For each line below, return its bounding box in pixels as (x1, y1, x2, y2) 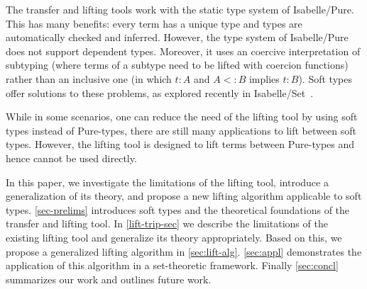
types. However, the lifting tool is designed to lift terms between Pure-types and (6, 137, 355, 152)
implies (248, 71, 280, 86)
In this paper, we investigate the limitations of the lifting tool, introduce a (6, 174, 329, 189)
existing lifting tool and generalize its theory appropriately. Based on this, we (6, 229, 342, 244)
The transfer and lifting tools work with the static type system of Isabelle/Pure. (6, 2, 354, 16)
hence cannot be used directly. (6, 150, 137, 165)
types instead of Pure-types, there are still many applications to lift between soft (6, 123, 356, 137)
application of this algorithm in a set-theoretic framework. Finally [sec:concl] (6, 258, 339, 273)
